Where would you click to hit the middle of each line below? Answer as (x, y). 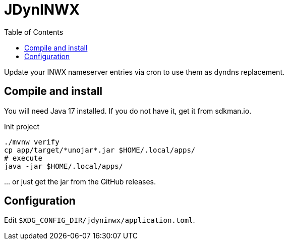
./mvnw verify (32, 142)
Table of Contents (34, 32)
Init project (22, 126)
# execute (23, 158)
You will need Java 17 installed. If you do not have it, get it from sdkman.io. (128, 111)
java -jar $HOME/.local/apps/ (64, 166)
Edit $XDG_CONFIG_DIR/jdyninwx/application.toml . (100, 220)
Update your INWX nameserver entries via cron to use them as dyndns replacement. (144, 72)
